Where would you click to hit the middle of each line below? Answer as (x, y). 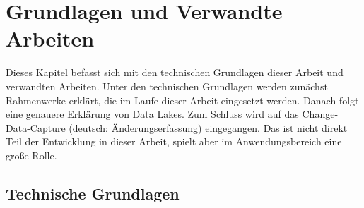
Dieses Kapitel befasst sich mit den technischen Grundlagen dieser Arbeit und (175, 72)
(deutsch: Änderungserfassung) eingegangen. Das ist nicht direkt (208, 127)
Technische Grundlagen (93, 193)
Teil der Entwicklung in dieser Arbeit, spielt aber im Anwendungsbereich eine (174, 141)
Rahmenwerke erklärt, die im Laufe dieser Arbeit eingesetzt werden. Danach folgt (182, 100)
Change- (320, 114)
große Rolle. (31, 155)
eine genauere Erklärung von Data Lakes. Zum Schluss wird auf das (152, 114)
